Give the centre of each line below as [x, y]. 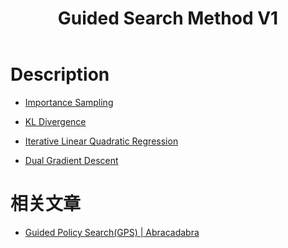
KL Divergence [55, 121]
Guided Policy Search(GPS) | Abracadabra [112, 232]
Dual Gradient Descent [71, 160]
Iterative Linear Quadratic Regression [101, 141]
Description [60, 74]
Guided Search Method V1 [168, 18]
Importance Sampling [69, 102]
